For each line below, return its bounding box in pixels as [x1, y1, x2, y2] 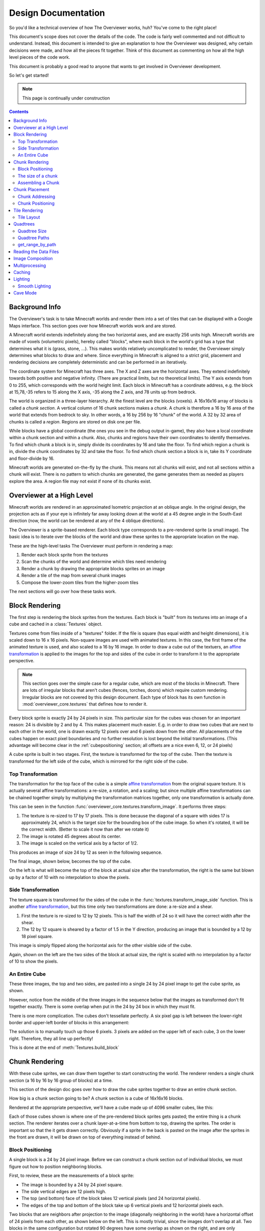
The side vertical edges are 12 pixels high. [21, 1188, 106, 1194]
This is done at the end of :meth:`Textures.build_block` [9, 1044, 120, 1051]
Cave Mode [13, 290, 37, 296]
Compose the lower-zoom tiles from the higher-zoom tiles [21, 579, 138, 585]
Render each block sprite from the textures [21, 551, 108, 557]
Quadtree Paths [18, 235, 50, 241]
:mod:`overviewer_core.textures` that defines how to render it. [22, 701, 148, 707]
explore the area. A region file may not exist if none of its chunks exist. [9, 478, 152, 484]
